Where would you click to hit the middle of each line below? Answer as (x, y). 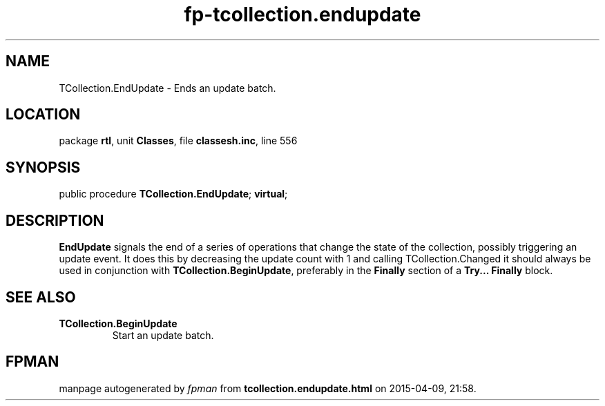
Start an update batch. (163, 335)
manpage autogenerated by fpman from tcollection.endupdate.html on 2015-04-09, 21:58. (268, 388)
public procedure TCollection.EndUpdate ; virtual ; (173, 194)
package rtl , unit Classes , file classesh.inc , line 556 (178, 141)
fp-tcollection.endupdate (302, 14)
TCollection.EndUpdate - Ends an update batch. (167, 88)
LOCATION (43, 115)
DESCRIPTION (55, 220)
